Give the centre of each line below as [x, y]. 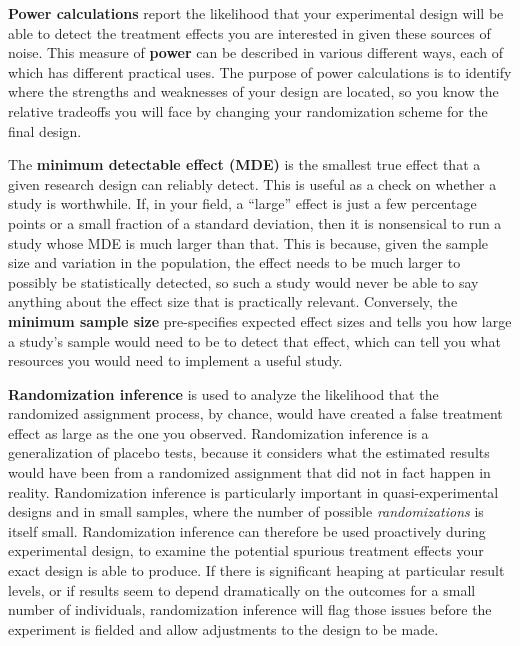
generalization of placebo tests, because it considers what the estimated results [249, 452]
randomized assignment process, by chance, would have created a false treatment [255, 413]
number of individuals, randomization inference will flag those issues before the [250, 609]
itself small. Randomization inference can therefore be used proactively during [247, 530]
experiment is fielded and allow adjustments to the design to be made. [223, 628]
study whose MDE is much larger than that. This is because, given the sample [248, 242]
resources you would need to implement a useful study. [175, 360]
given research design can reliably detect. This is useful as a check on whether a [252, 183]
